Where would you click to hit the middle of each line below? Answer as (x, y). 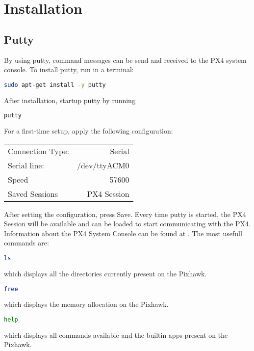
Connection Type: (38, 151)
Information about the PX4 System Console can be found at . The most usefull (123, 233)
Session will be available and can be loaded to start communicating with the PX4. (127, 224)
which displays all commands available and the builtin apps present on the (116, 335)
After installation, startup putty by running (70, 100)
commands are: (26, 243)
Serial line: (26, 165)
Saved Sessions (33, 193)
